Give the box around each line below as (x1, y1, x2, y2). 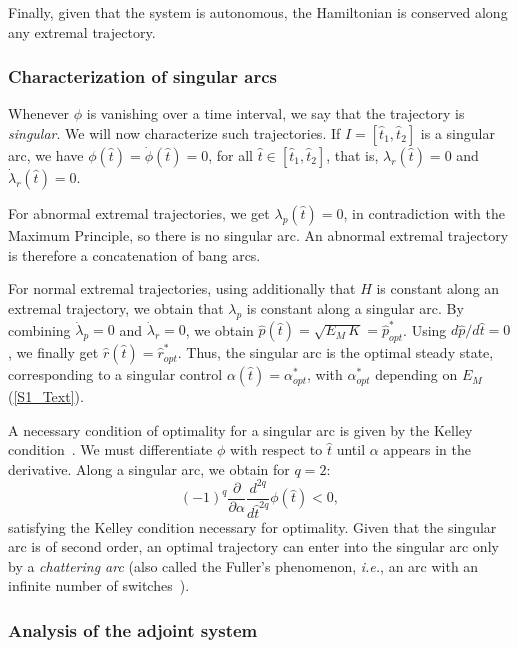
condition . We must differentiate (8, 439, 213, 460)
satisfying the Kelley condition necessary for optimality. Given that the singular (8, 516, 497, 537)
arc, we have (8, 145, 84, 165)
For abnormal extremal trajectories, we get (8, 203, 270, 223)
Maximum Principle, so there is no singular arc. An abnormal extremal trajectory (8, 225, 509, 245)
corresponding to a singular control (8, 364, 223, 385)
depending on (375, 364, 458, 385)
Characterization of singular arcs (8, 64, 277, 89)
